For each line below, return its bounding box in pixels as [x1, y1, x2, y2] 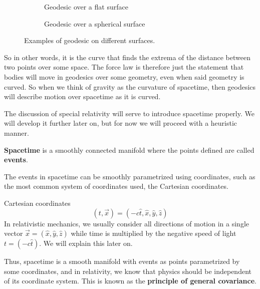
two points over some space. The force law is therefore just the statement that [4, 62, 244, 72]
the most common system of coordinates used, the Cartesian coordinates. [4, 181, 228, 191]
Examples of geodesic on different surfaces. [24, 35, 155, 46]
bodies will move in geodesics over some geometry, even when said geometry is [4, 71, 244, 82]
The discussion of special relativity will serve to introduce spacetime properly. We [4, 108, 254, 118]
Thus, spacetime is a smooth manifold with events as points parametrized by [4, 256, 240, 266]
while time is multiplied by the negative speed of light [71, 228, 236, 238]
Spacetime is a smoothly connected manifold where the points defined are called [4, 144, 254, 155]
